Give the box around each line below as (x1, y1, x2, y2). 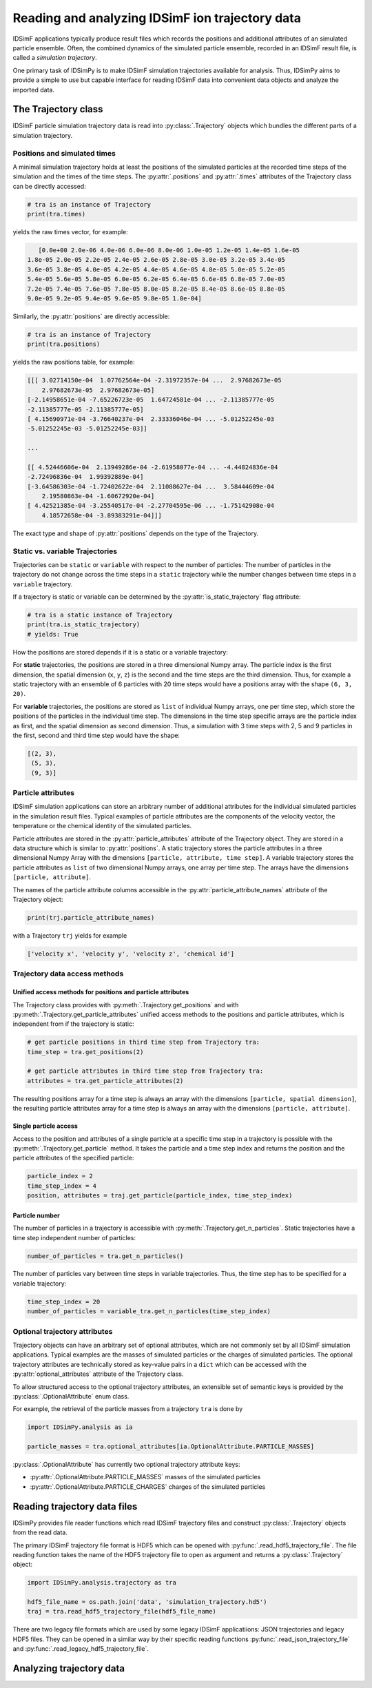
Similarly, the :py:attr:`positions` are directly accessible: (12, 312, 170, 320)
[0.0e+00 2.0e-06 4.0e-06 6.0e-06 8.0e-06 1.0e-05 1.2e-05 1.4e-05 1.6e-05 (38, 247, 300, 254)
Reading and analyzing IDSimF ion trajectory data (12, 10, 302, 25)
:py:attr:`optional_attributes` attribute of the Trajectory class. (12, 1370, 184, 1378)
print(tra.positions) (27, 340, 101, 348)
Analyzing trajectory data (12, 1663, 125, 1674)
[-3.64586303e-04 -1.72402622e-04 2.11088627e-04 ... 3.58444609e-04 (27, 482, 275, 491)
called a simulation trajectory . (12, 54, 98, 62)
